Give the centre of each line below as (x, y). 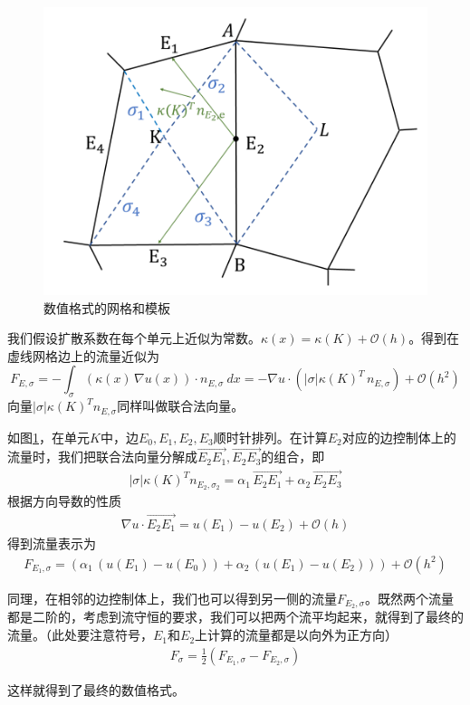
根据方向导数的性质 (64, 501)
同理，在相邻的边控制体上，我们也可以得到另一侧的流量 (172, 598)
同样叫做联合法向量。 (181, 406)
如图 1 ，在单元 (48, 437)
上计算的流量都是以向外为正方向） (297, 635)
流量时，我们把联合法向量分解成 (102, 457)
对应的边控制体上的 (399, 437)
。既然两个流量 (410, 598)
